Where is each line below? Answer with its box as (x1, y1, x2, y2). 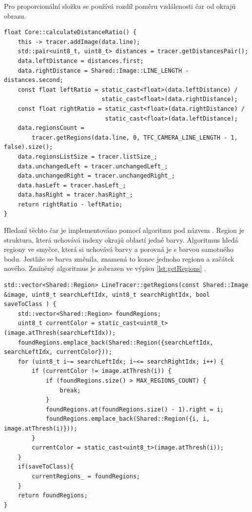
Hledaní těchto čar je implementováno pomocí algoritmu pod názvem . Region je (4, 225, 244, 235)
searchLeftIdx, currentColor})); (4, 348, 112, 356)
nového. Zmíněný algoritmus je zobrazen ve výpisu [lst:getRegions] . (4, 263, 206, 273)
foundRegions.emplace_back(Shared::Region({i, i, (45, 415, 210, 423)
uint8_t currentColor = (18, 320, 95, 327)
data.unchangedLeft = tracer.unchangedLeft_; (18, 163, 168, 170)
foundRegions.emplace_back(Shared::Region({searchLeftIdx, (18, 339, 213, 346)
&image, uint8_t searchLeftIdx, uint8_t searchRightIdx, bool (4, 291, 210, 298)
